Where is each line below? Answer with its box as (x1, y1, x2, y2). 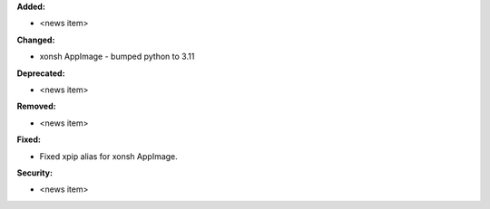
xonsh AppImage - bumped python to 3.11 (39, 51, 195, 62)
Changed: (16, 34, 55, 45)
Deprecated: (16, 68, 65, 79)
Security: (16, 167, 54, 178)
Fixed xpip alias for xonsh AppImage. (39, 150, 179, 162)
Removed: (16, 100, 56, 112)
